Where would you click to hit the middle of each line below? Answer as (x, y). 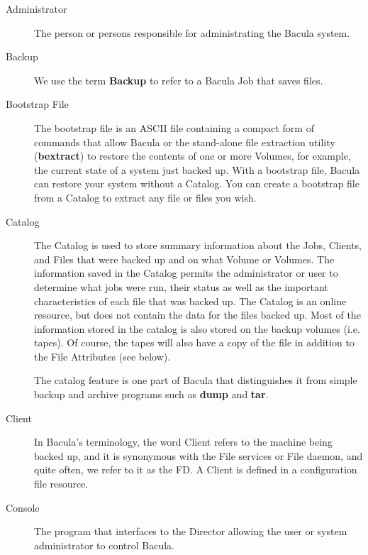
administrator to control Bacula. (104, 545)
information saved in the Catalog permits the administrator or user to (186, 273)
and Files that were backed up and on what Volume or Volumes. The (184, 259)
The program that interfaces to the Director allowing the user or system (191, 531)
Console (23, 507)
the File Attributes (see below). (102, 356)
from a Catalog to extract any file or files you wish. (145, 197)
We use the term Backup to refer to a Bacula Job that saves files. (179, 80)
